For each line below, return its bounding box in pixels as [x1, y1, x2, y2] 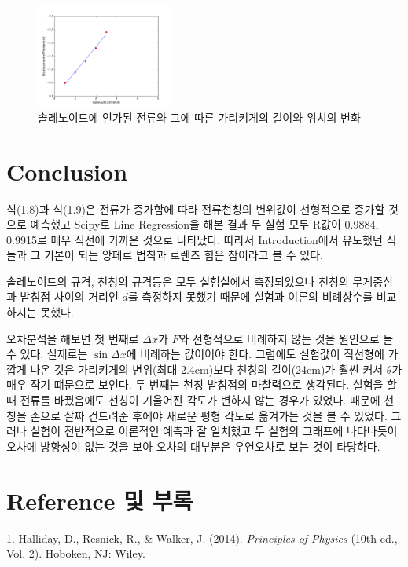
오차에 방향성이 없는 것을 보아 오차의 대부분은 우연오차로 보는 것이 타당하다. [6, 437, 380, 454]
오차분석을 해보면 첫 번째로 [6, 330, 139, 346]
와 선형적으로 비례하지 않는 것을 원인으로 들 [178, 330, 394, 346]
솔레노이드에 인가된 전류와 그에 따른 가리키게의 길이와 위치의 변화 [38, 108, 361, 125]
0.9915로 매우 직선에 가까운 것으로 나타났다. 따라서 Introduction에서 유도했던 [6, 231, 383, 247]
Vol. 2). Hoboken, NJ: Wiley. [6, 545, 145, 562]
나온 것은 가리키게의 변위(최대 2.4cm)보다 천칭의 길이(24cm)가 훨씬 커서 [30, 360, 384, 377]
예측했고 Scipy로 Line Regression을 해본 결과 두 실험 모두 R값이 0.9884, [30, 216, 379, 232]
